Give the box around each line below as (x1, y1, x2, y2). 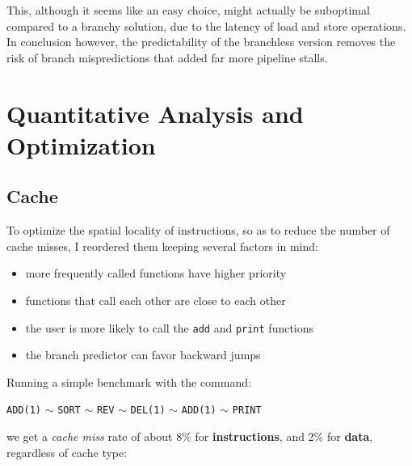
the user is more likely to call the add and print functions (25, 319, 314, 336)
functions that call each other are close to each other (25, 291, 286, 308)
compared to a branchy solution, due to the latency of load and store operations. (6, 17, 406, 34)
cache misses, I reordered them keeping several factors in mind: (6, 237, 318, 254)
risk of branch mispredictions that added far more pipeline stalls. (6, 49, 328, 66)
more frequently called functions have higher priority (25, 265, 287, 282)
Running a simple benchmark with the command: (6, 373, 251, 390)
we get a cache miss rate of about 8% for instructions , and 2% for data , (6, 428, 373, 445)
